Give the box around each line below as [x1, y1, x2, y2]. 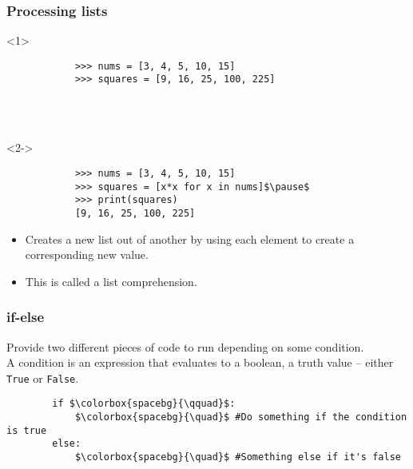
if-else [6, 307, 45, 327]
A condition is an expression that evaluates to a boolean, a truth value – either [6, 354, 394, 371]
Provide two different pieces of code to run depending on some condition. [6, 338, 364, 355]
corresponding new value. [25, 246, 149, 263]
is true [6, 424, 47, 436]
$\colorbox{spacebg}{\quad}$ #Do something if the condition [74, 411, 407, 423]
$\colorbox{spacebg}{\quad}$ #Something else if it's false [74, 451, 401, 463]
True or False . [6, 369, 79, 386]
